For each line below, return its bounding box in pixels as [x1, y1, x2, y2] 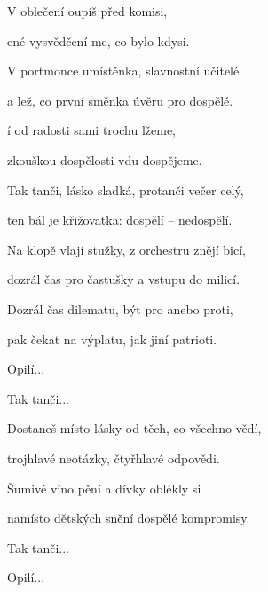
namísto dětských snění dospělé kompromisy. [7, 509, 250, 527]
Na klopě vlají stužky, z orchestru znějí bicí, [7, 240, 246, 258]
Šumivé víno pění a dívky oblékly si [7, 478, 201, 497]
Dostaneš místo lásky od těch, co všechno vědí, [7, 419, 262, 438]
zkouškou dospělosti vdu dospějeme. [7, 150, 202, 169]
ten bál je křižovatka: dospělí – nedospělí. [7, 210, 233, 229]
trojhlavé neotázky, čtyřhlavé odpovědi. [7, 448, 220, 467]
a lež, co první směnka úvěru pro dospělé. [7, 91, 233, 109]
